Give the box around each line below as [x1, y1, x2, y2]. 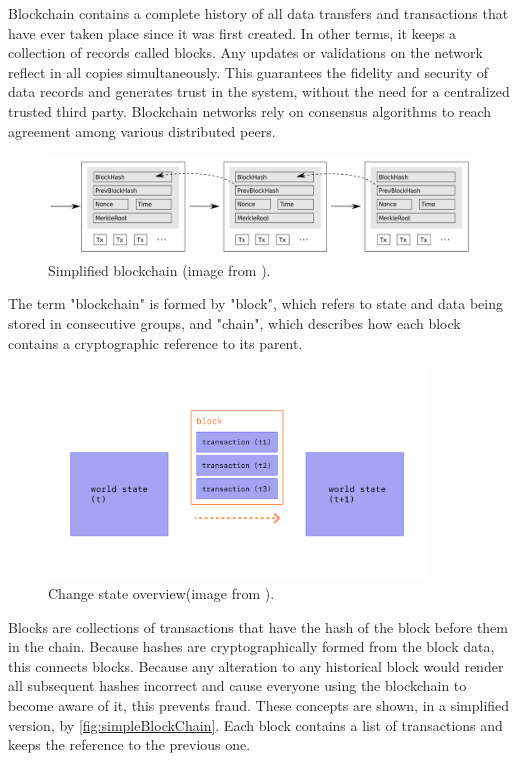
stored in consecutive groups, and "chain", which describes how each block [8, 312, 461, 333]
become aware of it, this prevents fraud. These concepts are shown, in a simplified [8, 694, 510, 715]
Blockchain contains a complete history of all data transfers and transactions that [8, 3, 509, 23]
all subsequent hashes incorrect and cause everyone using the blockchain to [8, 675, 467, 696]
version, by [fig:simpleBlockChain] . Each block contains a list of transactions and [8, 714, 503, 735]
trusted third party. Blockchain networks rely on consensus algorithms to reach [8, 100, 492, 121]
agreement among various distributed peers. [8, 120, 276, 141]
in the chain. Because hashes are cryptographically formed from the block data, [8, 636, 495, 657]
